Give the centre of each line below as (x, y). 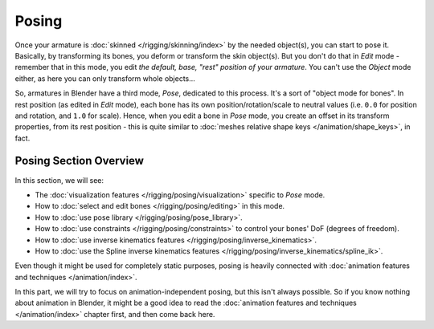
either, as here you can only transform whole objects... (105, 78)
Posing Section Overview (80, 161)
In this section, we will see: (59, 180)
